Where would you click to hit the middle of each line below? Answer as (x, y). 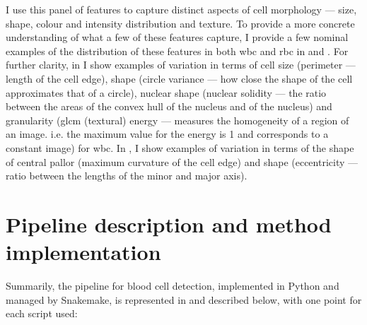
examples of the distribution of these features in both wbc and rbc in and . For (177, 51)
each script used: (42, 313)
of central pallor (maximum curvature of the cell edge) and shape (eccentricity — (182, 161)
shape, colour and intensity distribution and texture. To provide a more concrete (180, 23)
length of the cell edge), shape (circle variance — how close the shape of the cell (179, 78)
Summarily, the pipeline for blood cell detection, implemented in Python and (173, 286)
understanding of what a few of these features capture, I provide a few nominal (177, 37)
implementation (83, 252)
